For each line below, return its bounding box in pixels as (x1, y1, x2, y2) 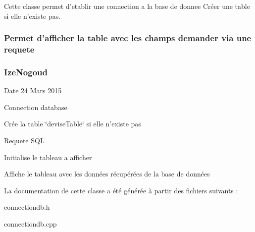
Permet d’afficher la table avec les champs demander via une (4, 32, 252, 44)
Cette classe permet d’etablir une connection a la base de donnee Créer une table (4, 1, 250, 11)
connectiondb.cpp (4, 218, 57, 229)
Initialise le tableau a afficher (4, 152, 92, 162)
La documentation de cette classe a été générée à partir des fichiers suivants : (4, 185, 238, 195)
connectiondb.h (4, 202, 50, 212)
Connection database (4, 102, 67, 112)
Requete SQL (4, 135, 45, 145)
